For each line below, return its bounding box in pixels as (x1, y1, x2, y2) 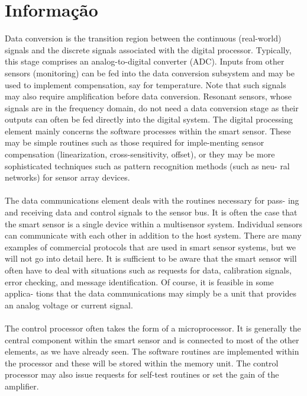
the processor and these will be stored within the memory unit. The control (5, 356, 279, 369)
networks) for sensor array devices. (5, 171, 130, 183)
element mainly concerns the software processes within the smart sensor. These (5, 124, 291, 137)
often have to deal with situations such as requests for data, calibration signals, (5, 264, 292, 276)
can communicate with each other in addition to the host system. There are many (5, 229, 302, 242)
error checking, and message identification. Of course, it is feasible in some (5, 275, 274, 288)
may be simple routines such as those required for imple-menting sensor (5, 136, 264, 149)
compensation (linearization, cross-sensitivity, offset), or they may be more (5, 148, 275, 160)
